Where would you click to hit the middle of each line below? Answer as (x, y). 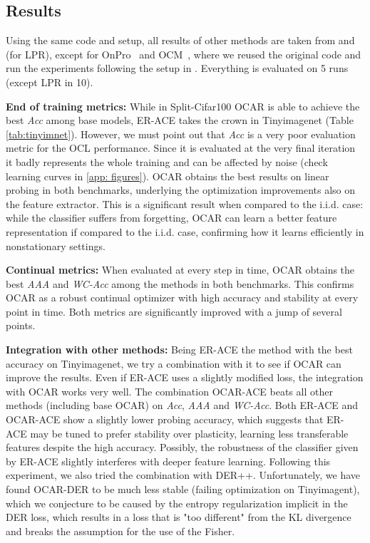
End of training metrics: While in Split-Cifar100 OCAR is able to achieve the (183, 106)
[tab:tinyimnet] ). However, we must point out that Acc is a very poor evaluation (181, 134)
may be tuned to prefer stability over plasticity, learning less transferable (189, 433)
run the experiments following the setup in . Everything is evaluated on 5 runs (177, 68)
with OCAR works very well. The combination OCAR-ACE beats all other (169, 391)
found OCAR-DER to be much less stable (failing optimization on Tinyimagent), (183, 489)
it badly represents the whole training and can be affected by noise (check (167, 161)
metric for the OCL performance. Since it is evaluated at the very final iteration (181, 148)
